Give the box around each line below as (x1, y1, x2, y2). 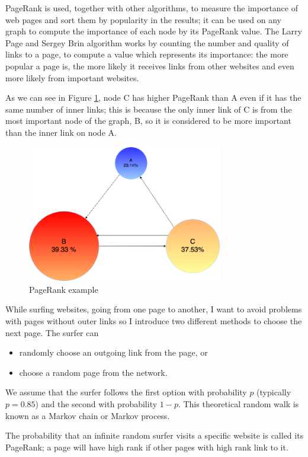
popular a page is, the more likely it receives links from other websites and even (5, 59, 294, 72)
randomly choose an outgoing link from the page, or (19, 346, 208, 359)
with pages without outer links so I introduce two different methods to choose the (5, 315, 302, 327)
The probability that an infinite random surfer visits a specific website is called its (5, 429, 304, 442)
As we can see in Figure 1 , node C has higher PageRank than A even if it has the (5, 91, 301, 104)
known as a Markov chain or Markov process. (5, 409, 170, 421)
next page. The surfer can (5, 326, 99, 338)
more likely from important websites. (5, 71, 139, 84)
